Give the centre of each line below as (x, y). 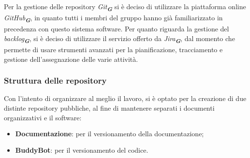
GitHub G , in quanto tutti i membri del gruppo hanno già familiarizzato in (113, 18)
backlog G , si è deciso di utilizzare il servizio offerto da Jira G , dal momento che (119, 39)
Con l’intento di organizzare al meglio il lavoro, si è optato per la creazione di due (125, 98)
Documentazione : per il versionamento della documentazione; (110, 134)
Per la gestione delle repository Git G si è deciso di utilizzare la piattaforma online (125, 7)
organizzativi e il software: (43, 117)
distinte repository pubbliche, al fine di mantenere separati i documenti (109, 108)
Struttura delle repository (55, 80)
